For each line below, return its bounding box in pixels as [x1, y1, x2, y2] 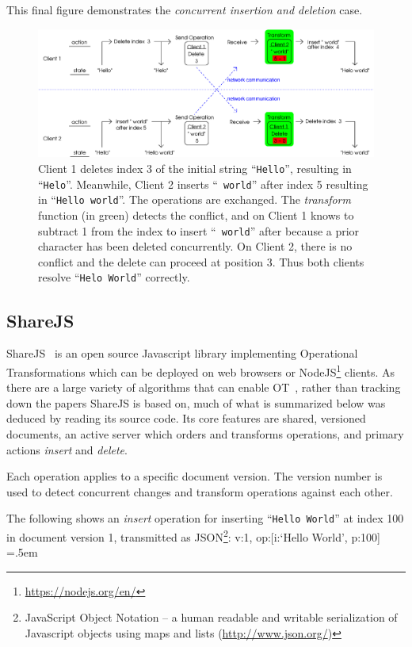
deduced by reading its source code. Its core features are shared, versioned [6, 410, 366, 427]
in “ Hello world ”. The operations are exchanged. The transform [38, 191, 351, 208]
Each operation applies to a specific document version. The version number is [6, 468, 383, 484]
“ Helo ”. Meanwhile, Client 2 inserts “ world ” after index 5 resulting [38, 175, 368, 192]
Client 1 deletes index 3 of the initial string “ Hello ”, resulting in [38, 160, 352, 177]
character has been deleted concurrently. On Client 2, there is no [38, 238, 353, 255]
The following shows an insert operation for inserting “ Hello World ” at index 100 [6, 510, 404, 526]
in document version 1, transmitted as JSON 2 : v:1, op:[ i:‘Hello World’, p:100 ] [6, 526, 380, 545]
